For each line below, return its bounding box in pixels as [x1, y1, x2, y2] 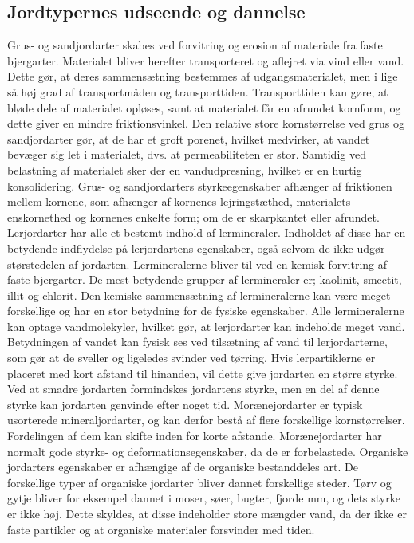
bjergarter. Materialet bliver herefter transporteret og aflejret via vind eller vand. [7, 52, 404, 69]
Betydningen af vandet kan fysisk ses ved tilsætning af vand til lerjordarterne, [7, 333, 388, 350]
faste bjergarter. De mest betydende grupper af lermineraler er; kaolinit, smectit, [7, 271, 402, 288]
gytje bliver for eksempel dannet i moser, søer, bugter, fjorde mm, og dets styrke [7, 490, 400, 506]
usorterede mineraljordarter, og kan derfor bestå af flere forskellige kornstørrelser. [7, 411, 405, 428]
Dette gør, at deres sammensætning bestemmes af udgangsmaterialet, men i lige [7, 68, 398, 85]
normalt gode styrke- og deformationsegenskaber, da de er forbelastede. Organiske [7, 443, 408, 459]
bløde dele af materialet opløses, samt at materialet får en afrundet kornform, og [7, 99, 401, 116]
